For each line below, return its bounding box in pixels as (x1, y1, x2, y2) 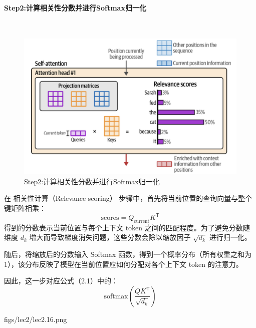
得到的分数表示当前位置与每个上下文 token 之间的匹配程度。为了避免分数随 (4, 222, 250, 232)
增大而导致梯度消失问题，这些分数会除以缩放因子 (29, 232, 191, 242)
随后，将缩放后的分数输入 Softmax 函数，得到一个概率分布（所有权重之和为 (4, 249, 251, 259)
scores (101, 214, 119, 222)
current (134, 218, 150, 224)
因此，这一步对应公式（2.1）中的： (4, 275, 118, 286)
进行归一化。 (209, 232, 251, 242)
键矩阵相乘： (4, 202, 46, 213)
